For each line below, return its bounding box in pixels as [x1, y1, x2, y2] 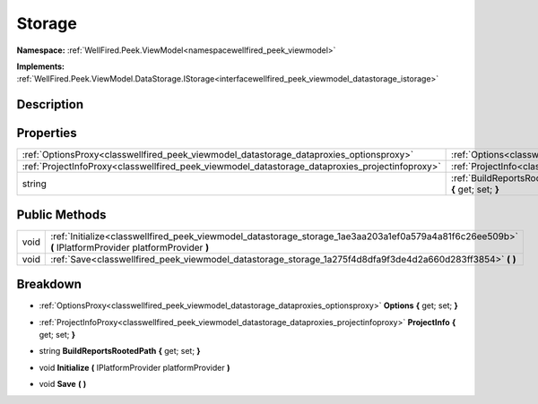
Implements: [16, 61, 65, 72]
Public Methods [16, 207, 107, 222]
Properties [16, 125, 77, 141]
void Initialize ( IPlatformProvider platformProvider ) [39, 362, 230, 373]
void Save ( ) [39, 379, 87, 390]
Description [16, 97, 84, 112]
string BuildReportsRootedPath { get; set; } [39, 346, 201, 357]
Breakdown [16, 277, 82, 292]
